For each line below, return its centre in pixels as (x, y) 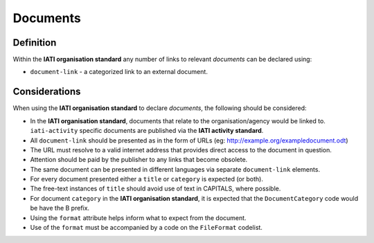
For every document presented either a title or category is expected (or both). (146, 179)
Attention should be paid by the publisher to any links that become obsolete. (139, 160)
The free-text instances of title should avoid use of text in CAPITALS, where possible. (155, 189)
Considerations (47, 92)
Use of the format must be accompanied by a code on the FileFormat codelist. (146, 228)
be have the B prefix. (60, 208)
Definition (35, 43)
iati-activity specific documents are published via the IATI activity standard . (147, 131)
